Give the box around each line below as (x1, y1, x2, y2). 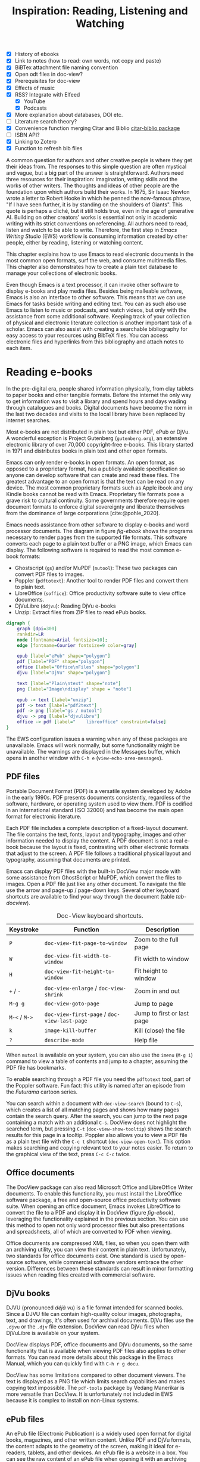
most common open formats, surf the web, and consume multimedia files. (6, 257, 187, 264)
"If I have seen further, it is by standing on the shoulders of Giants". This (6, 201, 183, 208)
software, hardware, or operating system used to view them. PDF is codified (6, 800, 193, 807)
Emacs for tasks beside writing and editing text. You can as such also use (6, 300, 186, 308)
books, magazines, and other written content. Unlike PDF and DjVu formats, (6, 1436, 192, 1444)
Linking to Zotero (14, 138, 57, 145)
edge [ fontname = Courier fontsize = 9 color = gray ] (17, 642, 137, 648)
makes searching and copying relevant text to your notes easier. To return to (6, 1144, 193, 1151)
